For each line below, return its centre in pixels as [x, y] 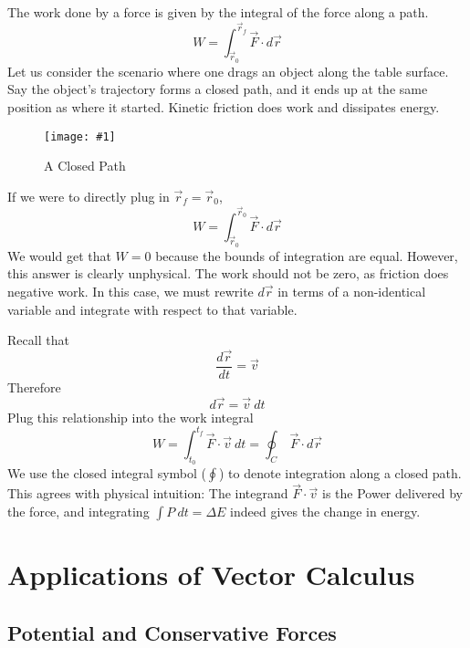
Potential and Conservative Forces [172, 632]
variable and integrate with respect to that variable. [152, 309]
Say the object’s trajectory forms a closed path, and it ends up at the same [218, 89]
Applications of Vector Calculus [211, 575]
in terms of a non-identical [352, 291]
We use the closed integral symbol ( [107, 473]
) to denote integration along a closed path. [340, 473]
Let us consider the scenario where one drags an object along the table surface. [228, 71]
